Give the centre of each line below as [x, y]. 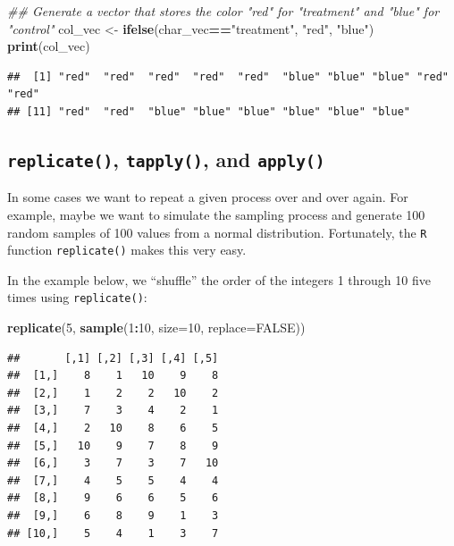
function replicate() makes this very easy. [127, 250]
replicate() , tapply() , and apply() [166, 159]
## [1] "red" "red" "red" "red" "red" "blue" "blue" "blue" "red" [228, 76]
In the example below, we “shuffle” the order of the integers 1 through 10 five [219, 279]
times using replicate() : [77, 297]
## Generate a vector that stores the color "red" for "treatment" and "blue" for [223, 11]
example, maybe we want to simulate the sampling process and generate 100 [216, 214]
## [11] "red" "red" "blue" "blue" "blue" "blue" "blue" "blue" [209, 111]
